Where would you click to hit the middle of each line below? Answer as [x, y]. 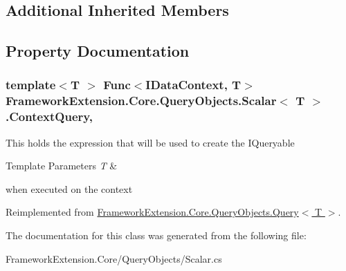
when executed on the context [69, 188]
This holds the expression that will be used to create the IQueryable [150, 142]
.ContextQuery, [49, 116]
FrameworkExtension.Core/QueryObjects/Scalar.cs [114, 258]
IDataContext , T [193, 85]
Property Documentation [98, 51]
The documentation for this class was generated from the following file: [156, 235]
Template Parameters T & [62, 166]
